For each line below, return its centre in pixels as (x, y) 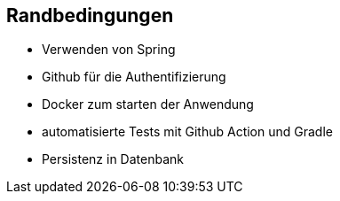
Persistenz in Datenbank (113, 159)
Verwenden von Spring (109, 50)
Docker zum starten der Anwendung (148, 104)
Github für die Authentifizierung (134, 77)
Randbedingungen (90, 15)
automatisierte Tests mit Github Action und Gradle (187, 132)
